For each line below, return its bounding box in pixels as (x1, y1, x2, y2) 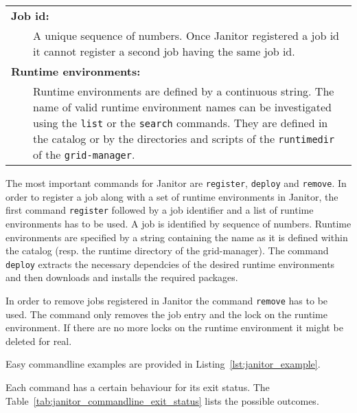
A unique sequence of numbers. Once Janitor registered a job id (33, 27, 340, 43)
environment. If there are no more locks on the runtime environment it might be (5, 320, 343, 335)
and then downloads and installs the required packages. (5, 270, 238, 284)
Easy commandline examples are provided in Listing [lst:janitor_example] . (5, 357, 321, 371)
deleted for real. (5, 333, 72, 348)
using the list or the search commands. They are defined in (33, 115, 328, 131)
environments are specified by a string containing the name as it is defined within (5, 230, 348, 244)
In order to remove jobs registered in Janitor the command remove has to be (5, 293, 328, 307)
